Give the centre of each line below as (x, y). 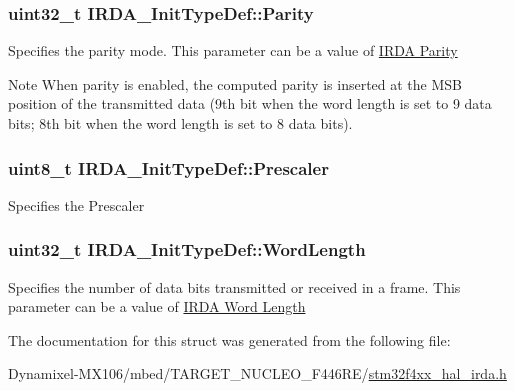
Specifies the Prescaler (76, 204)
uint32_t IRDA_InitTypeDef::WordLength (187, 249)
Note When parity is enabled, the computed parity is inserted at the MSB (235, 83)
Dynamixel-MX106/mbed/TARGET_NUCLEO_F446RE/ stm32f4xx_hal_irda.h (257, 373)
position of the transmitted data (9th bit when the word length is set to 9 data (250, 103)
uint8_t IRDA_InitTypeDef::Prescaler (168, 167)
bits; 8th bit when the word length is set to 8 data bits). (180, 123)
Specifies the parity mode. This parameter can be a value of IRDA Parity (233, 50)
